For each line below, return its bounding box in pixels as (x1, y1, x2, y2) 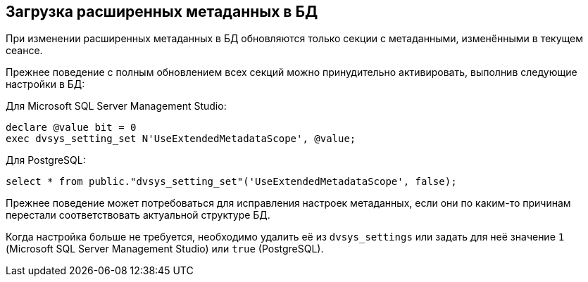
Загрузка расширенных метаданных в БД (6, 3, 318, 20)
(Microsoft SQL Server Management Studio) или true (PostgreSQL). (6, 243, 324, 255)
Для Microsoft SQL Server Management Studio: (6, 100, 227, 113)
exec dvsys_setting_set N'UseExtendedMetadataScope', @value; (6, 133, 356, 145)
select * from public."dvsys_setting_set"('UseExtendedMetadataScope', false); (6, 176, 457, 188)
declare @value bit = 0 (6, 122, 137, 134)
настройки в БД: (6, 78, 85, 91)
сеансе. (6, 44, 43, 57)
